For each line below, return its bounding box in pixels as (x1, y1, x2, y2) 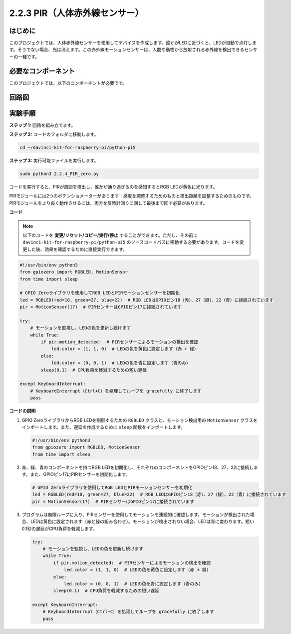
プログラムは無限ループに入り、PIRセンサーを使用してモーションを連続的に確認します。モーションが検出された (21, 511, 251, 517)
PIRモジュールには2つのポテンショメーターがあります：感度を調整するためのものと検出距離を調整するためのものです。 (9, 193, 254, 199)
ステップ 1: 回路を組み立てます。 (9, 122, 76, 128)
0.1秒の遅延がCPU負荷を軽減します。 (21, 525, 97, 531)
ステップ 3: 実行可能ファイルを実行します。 (9, 157, 99, 163)
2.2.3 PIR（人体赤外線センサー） (9, 7, 144, 18)
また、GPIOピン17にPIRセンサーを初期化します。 (30, 471, 130, 477)
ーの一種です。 (9, 53, 40, 59)
